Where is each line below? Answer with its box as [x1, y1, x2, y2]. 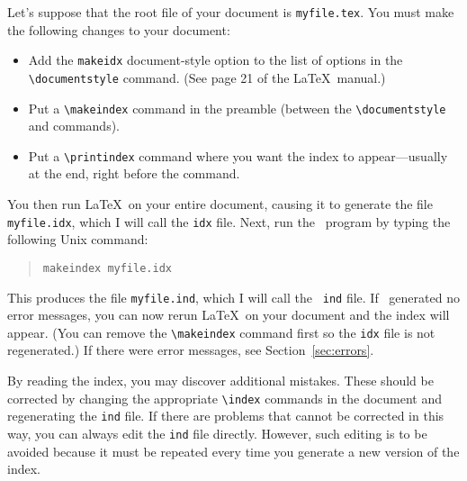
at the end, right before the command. [28, 164, 240, 183]
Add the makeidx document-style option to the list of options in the [28, 50, 403, 69]
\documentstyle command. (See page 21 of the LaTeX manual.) [28, 68, 386, 86]
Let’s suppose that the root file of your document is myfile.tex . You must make [7, 3, 454, 21]
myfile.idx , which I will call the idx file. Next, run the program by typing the [7, 212, 451, 231]
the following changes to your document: [7, 20, 230, 39]
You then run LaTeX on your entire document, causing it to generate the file [7, 195, 433, 213]
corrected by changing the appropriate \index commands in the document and [7, 388, 443, 407]
